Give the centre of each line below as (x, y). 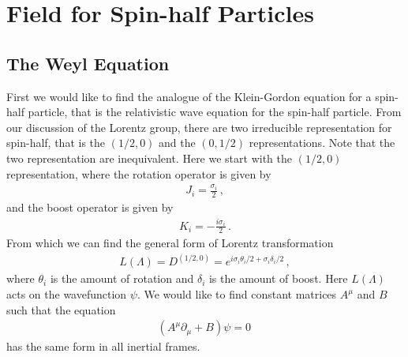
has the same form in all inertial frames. (103, 346)
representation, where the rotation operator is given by (139, 173)
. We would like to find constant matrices (237, 294)
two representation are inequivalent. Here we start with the (149, 158)
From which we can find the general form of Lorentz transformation (170, 243)
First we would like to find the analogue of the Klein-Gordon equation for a (189, 96)
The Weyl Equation (88, 63)
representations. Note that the (322, 143)
